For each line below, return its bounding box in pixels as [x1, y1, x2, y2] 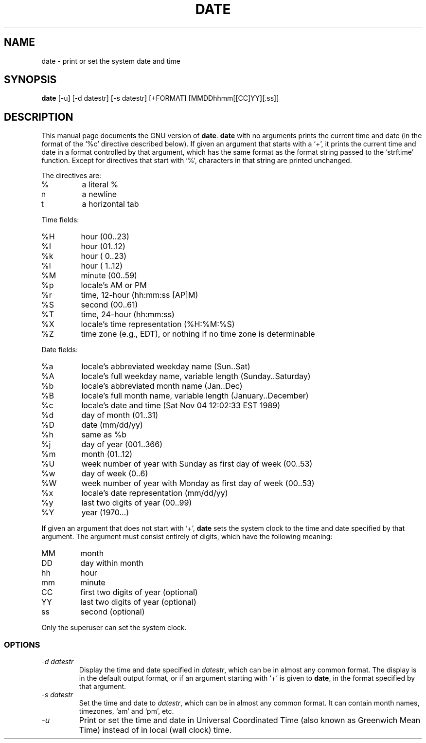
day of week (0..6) [81, 469, 148, 479]
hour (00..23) [81, 232, 129, 242]
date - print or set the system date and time [41, 56, 181, 65]
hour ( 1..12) [81, 261, 123, 271]
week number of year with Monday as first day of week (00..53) [81, 478, 315, 489]
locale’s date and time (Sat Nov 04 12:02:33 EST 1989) [81, 400, 281, 411]
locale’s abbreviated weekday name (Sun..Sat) [81, 362, 250, 372]
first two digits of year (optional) [80, 587, 198, 598]
